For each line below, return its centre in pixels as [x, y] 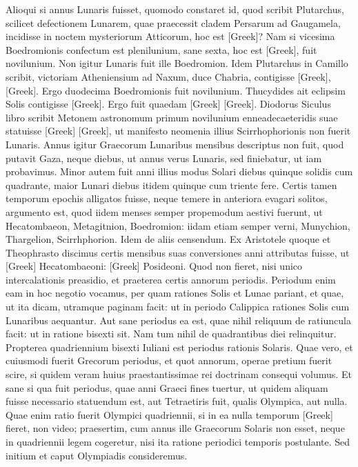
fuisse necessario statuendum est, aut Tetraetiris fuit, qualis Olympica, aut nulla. [177, 401]
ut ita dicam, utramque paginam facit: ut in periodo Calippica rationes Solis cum [178, 307]
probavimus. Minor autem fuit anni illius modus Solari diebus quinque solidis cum [179, 171]
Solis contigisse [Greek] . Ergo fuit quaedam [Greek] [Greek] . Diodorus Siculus [168, 104]
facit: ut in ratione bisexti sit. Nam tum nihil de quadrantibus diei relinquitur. [171, 334]
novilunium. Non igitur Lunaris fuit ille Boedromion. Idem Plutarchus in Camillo [177, 63]
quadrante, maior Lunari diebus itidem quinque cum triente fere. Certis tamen [171, 185]
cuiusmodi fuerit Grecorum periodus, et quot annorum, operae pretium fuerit [169, 360]
